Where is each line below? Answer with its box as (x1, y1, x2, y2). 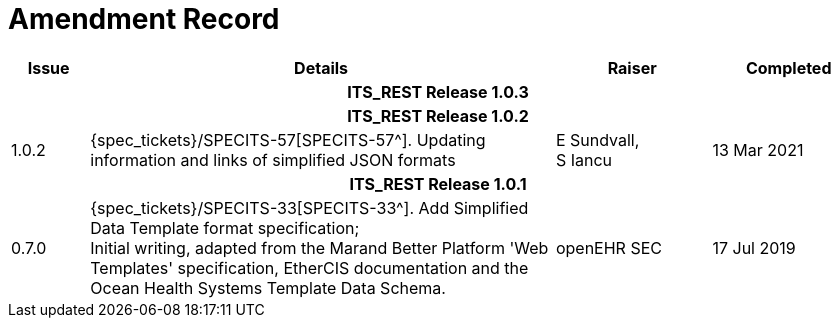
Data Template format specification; (90, 217, 360, 238)
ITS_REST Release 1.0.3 (347, 81, 529, 102)
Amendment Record (8, 2, 280, 36)
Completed (745, 57, 832, 78)
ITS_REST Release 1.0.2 (347, 105, 529, 126)
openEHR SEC (555, 237, 662, 258)
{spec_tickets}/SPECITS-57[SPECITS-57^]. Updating (90, 129, 486, 150)
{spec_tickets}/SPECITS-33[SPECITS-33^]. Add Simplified (90, 197, 529, 218)
